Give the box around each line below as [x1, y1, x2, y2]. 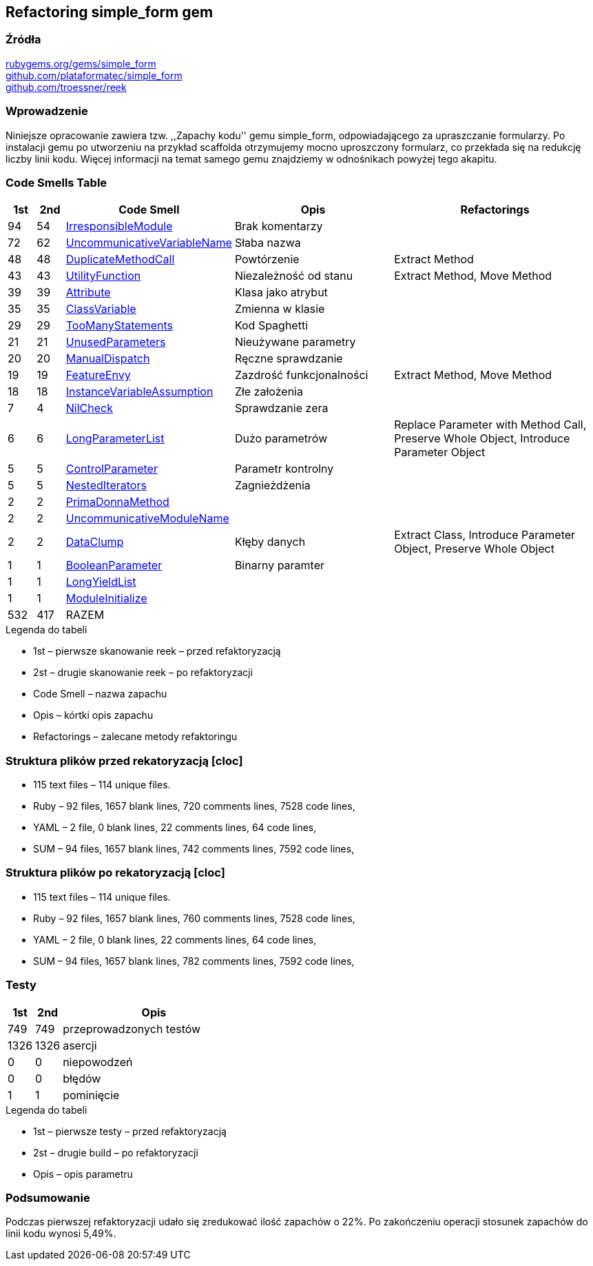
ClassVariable [65, 302, 136, 316]
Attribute [65, 285, 111, 300]
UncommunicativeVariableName [65, 236, 232, 250]
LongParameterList [65, 431, 165, 446]
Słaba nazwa [234, 236, 301, 250]
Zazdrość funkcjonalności [234, 368, 368, 382]
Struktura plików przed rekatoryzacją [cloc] [6, 753, 243, 768]
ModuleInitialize [65, 591, 147, 606]
